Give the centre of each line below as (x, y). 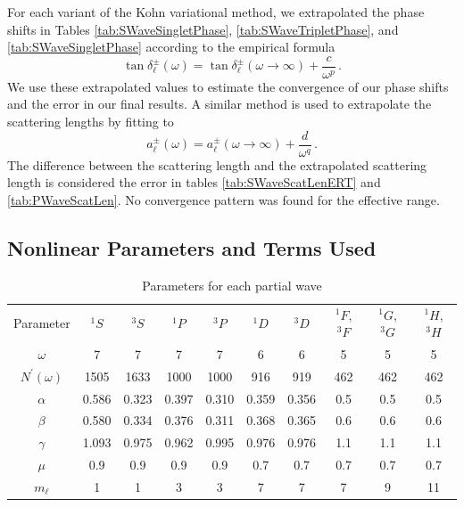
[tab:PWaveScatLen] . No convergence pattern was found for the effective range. (224, 199)
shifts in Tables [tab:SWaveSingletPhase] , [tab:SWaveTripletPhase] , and (203, 29)
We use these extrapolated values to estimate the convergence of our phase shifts (228, 86)
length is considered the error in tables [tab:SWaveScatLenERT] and (194, 182)
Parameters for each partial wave (232, 285)
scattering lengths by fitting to (91, 122)
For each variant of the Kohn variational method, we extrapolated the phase (216, 12)
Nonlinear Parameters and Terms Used (192, 247)
